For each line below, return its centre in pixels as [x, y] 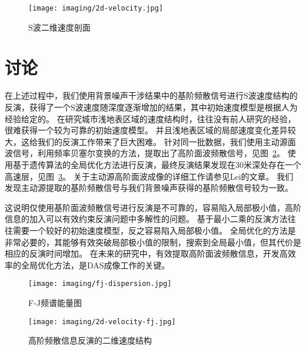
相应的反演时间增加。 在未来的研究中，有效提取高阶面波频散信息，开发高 [146, 253]
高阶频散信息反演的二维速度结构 [90, 340]
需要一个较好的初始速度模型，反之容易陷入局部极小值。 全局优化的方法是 [154, 230]
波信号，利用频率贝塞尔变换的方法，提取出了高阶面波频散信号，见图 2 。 [145, 153]
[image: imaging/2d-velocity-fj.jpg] [102, 322]
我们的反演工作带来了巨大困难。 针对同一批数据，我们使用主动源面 [167, 141]
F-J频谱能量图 [55, 302]
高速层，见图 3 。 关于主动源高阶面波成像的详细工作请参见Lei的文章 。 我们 [149, 176]
